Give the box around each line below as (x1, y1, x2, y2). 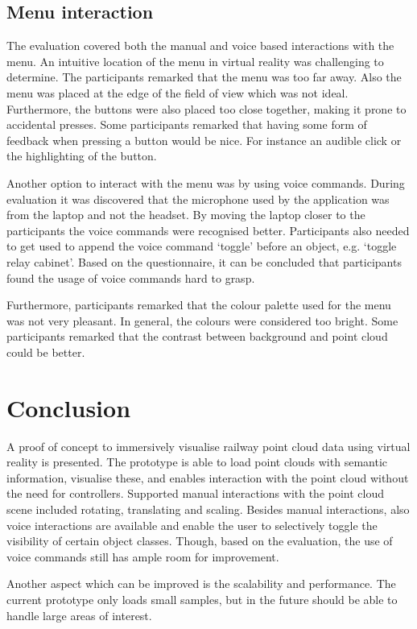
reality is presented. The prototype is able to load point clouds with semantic (6, 453, 387, 470)
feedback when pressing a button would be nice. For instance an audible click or (6, 131, 402, 148)
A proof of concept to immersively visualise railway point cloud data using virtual (6, 437, 411, 454)
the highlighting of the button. (6, 147, 157, 164)
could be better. (6, 343, 85, 360)
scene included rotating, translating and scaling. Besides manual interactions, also (6, 500, 410, 517)
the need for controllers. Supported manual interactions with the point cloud (6, 485, 385, 502)
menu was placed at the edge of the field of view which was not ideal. (6, 84, 349, 101)
